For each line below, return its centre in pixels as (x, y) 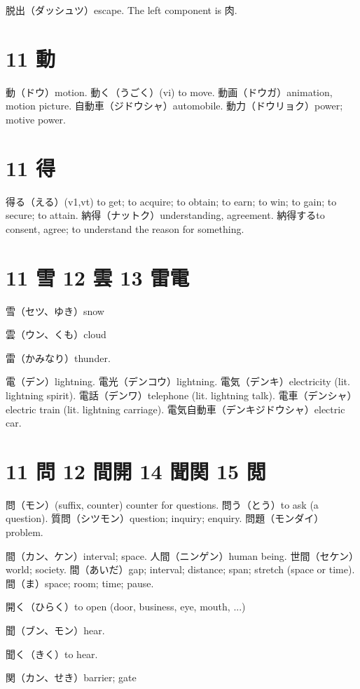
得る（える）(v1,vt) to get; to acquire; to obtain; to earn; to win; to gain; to (171, 201)
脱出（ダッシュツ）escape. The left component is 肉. (122, 10)
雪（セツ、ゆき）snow (55, 310)
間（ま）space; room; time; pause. (80, 583)
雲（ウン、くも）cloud (56, 334)
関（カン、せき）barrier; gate (71, 677)
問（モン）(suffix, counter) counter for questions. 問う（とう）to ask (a (162, 504)
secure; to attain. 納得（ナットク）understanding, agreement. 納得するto (165, 215)
